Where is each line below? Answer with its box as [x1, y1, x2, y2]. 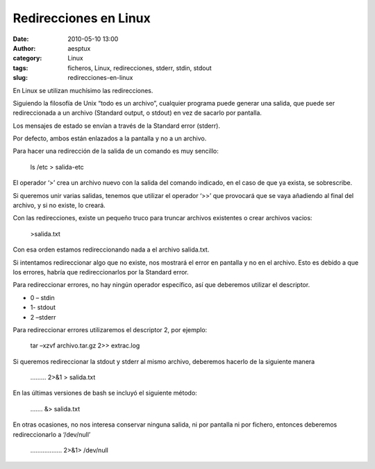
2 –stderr [30, 313, 56, 321]
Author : [12, 44, 36, 52]
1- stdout [30, 303, 56, 312]
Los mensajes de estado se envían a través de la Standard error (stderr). [12, 122, 221, 130]
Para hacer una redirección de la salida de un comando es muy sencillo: [12, 147, 219, 156]
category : [12, 54, 42, 63]
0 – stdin [30, 293, 55, 302]
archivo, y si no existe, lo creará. [12, 201, 106, 210]
